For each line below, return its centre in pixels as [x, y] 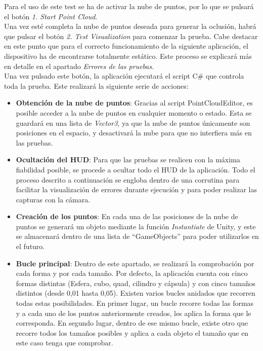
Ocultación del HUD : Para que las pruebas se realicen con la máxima [128, 160]
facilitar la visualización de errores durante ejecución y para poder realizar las [137, 189]
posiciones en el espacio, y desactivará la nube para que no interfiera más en [134, 133]
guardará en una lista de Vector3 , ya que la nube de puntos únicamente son [133, 122]
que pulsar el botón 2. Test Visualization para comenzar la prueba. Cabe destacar [131, 36]
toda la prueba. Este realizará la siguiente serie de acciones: [96, 85]
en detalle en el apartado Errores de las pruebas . [79, 66]
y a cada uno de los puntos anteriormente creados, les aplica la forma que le [134, 313]
